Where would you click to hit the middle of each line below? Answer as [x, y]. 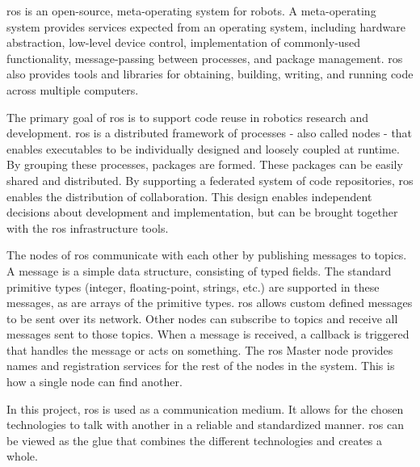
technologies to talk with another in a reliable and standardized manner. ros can [206, 425]
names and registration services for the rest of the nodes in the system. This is [201, 366]
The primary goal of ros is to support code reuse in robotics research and [187, 117]
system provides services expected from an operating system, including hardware [206, 26]
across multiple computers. [73, 89]
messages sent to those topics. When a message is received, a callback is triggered [208, 334]
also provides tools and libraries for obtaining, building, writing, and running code [210, 74]
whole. [22, 456]
